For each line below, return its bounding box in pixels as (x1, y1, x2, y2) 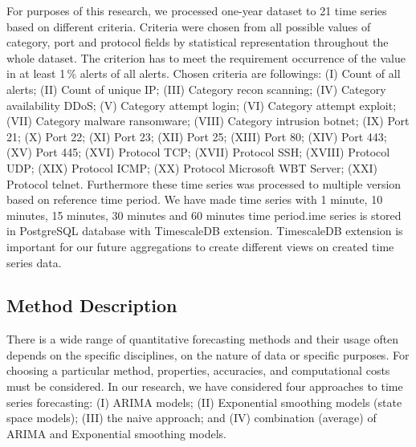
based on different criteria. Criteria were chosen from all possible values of (6, 18, 371, 35)
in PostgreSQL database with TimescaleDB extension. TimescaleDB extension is (6, 222, 403, 239)
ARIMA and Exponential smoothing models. (6, 425, 226, 441)
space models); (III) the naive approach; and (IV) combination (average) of (6, 409, 377, 426)
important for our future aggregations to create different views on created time (6, 238, 394, 254)
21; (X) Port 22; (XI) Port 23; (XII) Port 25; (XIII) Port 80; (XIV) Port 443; (6, 128, 387, 144)
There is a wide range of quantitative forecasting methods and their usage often (6, 331, 399, 347)
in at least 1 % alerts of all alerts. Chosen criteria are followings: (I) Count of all (6, 65, 401, 82)
